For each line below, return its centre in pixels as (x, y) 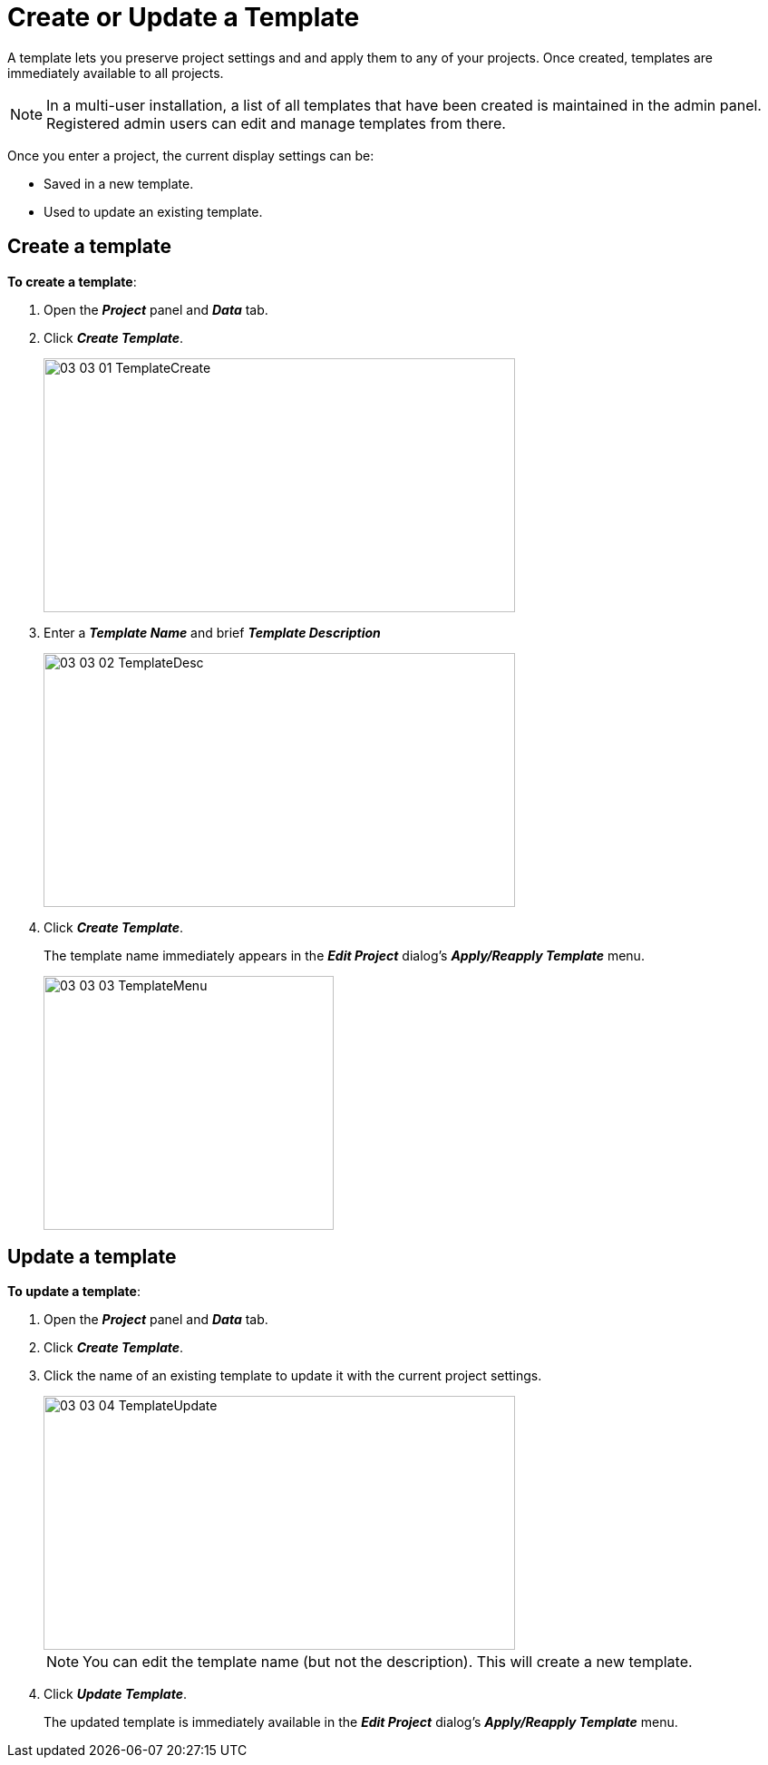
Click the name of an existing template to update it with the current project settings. (293, 1376)
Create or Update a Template (184, 17)
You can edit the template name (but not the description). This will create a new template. (388, 1662)
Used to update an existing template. (153, 211)
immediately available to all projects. (116, 73)
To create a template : (72, 281)
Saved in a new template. (119, 183)
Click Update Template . (115, 1694)
